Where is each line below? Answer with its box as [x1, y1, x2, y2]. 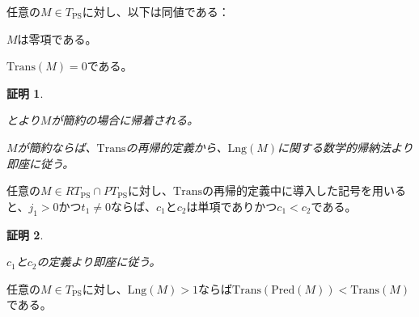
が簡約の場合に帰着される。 [51, 112, 199, 129]
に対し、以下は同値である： [82, 3, 230, 19]
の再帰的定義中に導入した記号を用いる [201, 182, 406, 199]
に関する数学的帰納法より [277, 138, 413, 155]
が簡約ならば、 [17, 138, 97, 155]
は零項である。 [17, 30, 97, 47]
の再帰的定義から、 [125, 138, 228, 155]
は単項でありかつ [186, 197, 277, 214]
